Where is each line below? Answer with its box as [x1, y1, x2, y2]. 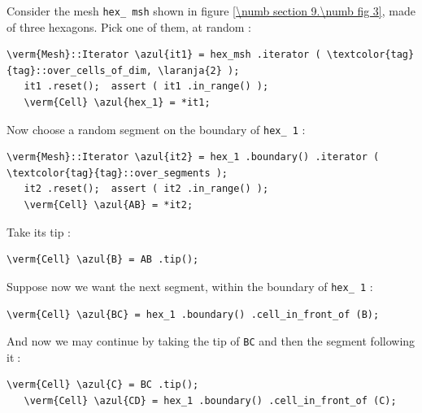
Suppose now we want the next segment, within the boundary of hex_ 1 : [7, 277, 373, 294]
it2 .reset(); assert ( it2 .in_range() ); [24, 183, 269, 195]
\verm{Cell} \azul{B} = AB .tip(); [7, 254, 199, 266]
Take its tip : [7, 223, 72, 240]
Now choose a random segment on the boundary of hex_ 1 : [7, 120, 306, 137]
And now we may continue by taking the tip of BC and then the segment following [7, 333, 415, 350]
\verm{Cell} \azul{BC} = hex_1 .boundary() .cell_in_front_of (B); [7, 308, 380, 320]
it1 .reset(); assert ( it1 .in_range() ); [24, 80, 269, 93]
